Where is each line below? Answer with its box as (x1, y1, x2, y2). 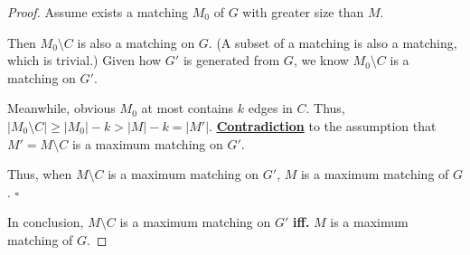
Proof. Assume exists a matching (7, 3, 189, 21)
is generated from (183, 51, 280, 70)
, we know (293, 51, 349, 70)
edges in (248, 99, 293, 118)
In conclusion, (7, 212, 84, 231)
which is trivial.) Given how (7, 51, 162, 70)
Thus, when (7, 165, 72, 184)
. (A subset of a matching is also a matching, (208, 33, 457, 52)
